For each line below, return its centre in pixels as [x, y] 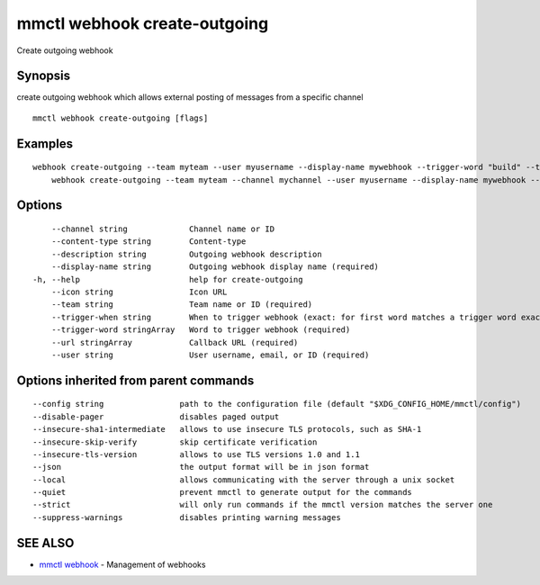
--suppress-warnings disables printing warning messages [187, 517]
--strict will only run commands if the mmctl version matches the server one [263, 505]
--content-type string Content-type [148, 242]
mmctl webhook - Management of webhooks [122, 564]
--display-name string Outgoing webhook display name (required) [215, 267]
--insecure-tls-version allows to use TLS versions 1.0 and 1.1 [196, 454]
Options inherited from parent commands [135, 380]
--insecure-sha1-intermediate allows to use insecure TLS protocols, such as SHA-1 [227, 429]
